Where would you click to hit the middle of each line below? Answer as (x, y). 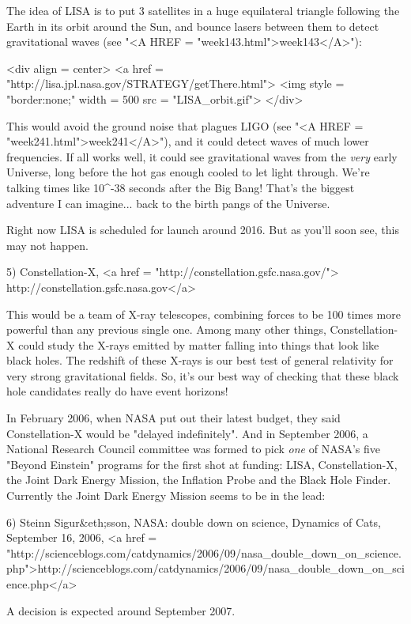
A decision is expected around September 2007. (121, 610)
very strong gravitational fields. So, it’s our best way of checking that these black (203, 375)
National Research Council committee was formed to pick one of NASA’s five (194, 449)
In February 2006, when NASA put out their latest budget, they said (173, 418)
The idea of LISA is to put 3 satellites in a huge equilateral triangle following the (203, 10)
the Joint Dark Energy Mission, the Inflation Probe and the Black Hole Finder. (199, 480)
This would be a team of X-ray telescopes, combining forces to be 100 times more (204, 314)
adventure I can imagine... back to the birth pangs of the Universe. (168, 203)
